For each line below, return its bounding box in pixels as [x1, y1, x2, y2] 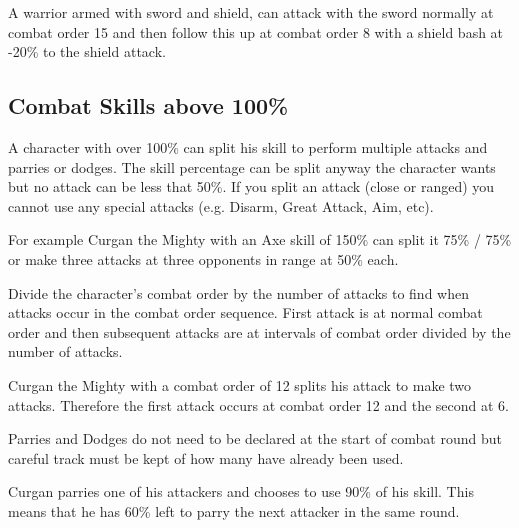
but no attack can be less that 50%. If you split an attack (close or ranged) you [8, 176, 495, 197]
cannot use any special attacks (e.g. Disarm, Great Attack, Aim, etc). [8, 195, 434, 216]
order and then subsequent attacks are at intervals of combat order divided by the [8, 321, 511, 342]
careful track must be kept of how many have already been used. [8, 447, 404, 468]
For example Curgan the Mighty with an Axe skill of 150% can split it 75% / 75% [8, 229, 512, 250]
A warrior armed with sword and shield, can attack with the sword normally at [8, 2, 494, 22]
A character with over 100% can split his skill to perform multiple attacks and [8, 136, 488, 157]
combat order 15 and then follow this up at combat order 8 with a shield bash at [8, 21, 504, 42]
